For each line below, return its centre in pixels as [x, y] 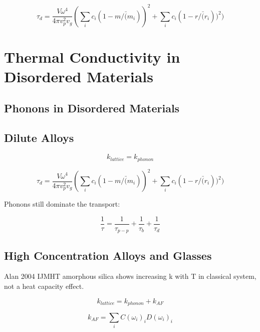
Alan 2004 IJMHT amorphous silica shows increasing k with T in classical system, [130, 276]
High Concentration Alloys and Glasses [108, 255]
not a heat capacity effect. [44, 286]
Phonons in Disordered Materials [92, 108]
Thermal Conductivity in [92, 56]
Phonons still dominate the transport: [62, 204]
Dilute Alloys [39, 138]
